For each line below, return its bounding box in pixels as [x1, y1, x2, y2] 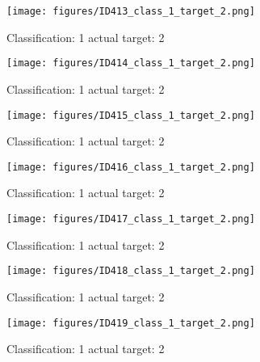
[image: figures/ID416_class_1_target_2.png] [6, 161, 255, 173]
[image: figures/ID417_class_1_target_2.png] [6, 213, 255, 225]
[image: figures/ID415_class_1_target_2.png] [6, 109, 255, 121]
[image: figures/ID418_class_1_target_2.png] [6, 265, 255, 277]
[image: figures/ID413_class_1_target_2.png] [6, 6, 255, 17]
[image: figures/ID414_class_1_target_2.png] [6, 57, 255, 69]
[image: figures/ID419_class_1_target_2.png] [6, 317, 255, 329]
